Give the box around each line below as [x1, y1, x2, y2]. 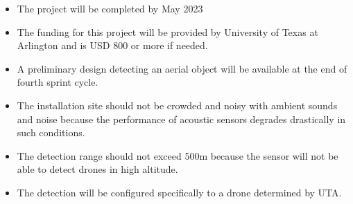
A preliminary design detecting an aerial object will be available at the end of [17, 61, 347, 75]
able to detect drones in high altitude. [17, 162, 178, 176]
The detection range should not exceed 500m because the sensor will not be [17, 148, 338, 163]
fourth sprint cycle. [17, 75, 98, 89]
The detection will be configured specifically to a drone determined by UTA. [17, 185, 342, 199]
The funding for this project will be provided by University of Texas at [17, 24, 318, 39]
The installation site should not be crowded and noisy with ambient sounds [17, 98, 338, 112]
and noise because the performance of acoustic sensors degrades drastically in [17, 111, 346, 126]
